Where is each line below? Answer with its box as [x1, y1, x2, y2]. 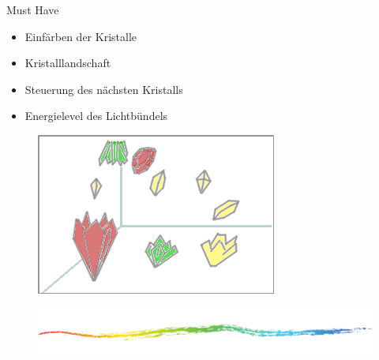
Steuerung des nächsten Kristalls [24, 81, 183, 97]
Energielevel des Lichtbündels [24, 107, 168, 124]
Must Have [6, 2, 59, 17]
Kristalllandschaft [24, 54, 111, 71]
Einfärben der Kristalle [24, 28, 137, 44]
